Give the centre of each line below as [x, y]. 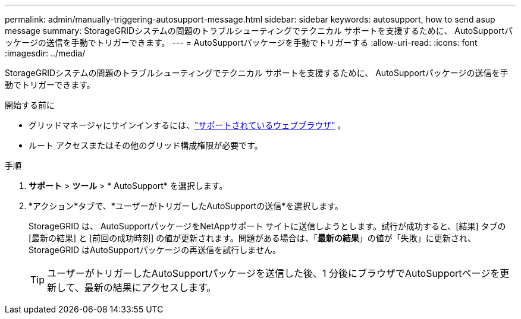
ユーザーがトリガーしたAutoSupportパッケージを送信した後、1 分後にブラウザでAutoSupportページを [274, 273]
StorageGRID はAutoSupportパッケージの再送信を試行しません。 [155, 250]
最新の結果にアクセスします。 [150, 288]
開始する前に [30, 105]
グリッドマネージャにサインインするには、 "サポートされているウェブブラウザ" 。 [187, 125]
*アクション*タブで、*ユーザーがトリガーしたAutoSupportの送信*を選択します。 [186, 206]
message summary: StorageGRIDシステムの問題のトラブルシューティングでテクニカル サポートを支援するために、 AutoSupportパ [259, 31]
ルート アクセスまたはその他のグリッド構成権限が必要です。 [146, 145]
